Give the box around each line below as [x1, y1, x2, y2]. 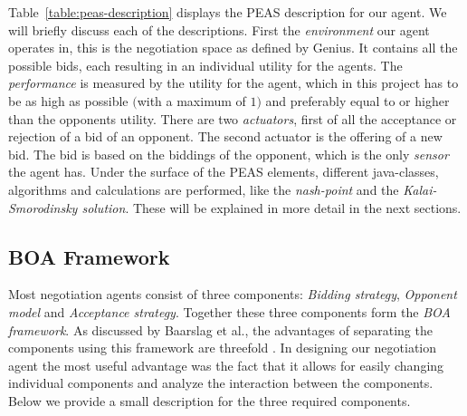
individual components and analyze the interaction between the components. [8, 373, 434, 392]
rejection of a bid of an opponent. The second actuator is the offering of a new [8, 127, 443, 146]
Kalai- [403, 179, 437, 198]
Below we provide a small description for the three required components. [8, 391, 411, 410]
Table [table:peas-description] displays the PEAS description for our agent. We [8, 3, 447, 21]
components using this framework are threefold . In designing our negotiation [8, 338, 437, 357]
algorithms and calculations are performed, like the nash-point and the [8, 179, 399, 198]
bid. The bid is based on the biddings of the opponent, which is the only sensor [8, 144, 449, 163]
